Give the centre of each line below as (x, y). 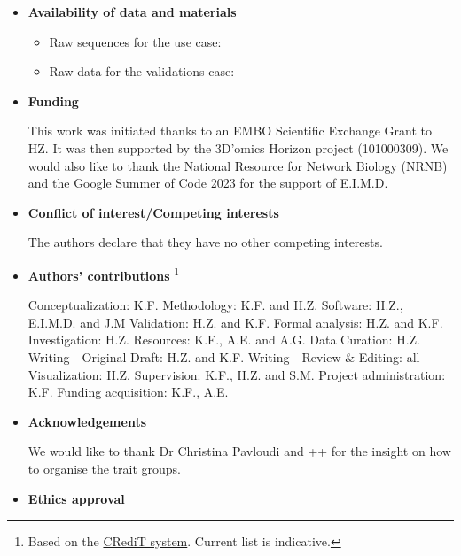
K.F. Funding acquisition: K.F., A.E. (128, 392)
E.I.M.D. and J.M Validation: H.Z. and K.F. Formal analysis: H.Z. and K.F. (235, 322)
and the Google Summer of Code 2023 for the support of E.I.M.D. (208, 183)
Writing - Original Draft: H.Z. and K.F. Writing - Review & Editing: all (224, 356)
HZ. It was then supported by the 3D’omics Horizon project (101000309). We (238, 147)
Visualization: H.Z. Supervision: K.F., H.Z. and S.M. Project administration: (237, 374)
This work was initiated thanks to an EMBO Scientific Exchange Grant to (230, 131)
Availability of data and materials (132, 12)
